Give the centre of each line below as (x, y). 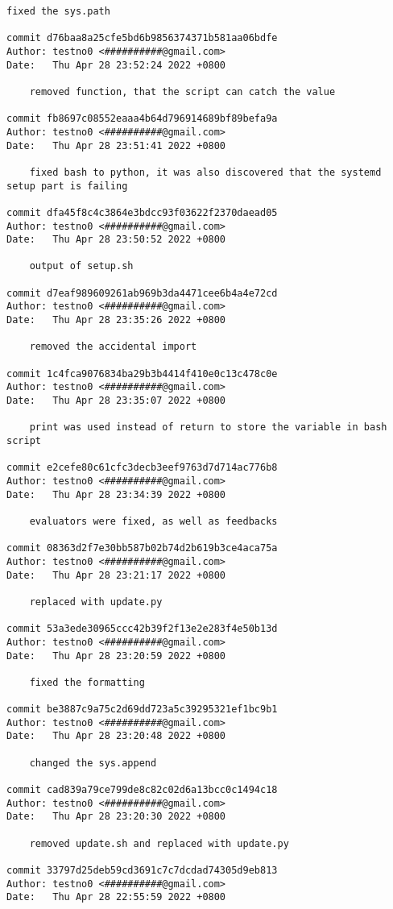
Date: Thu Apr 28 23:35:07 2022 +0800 (116, 401)
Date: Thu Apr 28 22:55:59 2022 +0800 (116, 897)
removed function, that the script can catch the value (182, 91)
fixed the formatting (87, 682)
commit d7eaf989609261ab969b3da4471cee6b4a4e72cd (142, 293)
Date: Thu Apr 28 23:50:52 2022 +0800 (116, 240)
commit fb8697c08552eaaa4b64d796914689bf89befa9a (142, 119)
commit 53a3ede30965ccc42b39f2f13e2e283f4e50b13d (142, 629)
